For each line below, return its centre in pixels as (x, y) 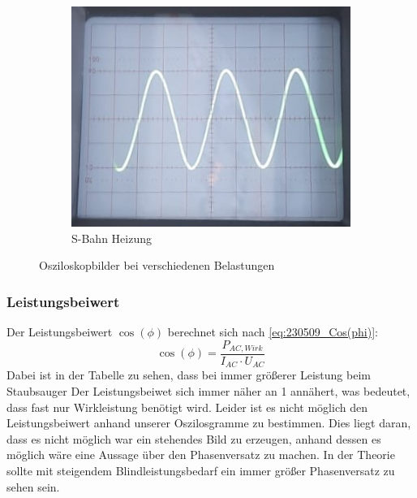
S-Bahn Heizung (112, 238)
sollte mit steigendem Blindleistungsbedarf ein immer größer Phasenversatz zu (201, 471)
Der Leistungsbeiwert (60, 331)
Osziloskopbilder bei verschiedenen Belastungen (157, 265)
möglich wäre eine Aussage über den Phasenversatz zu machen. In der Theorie (201, 455)
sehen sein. (33, 486)
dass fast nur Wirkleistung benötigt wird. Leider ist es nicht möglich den (187, 407)
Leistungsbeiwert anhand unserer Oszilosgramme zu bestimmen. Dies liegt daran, (209, 423)
